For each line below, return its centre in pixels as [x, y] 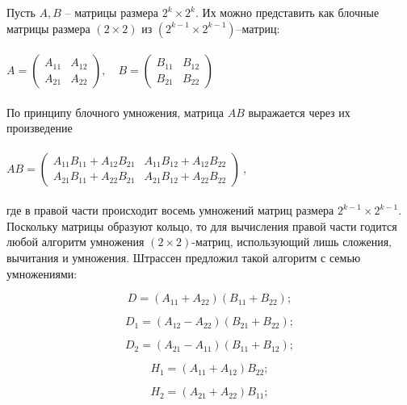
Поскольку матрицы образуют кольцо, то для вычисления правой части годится [202, 225]
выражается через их [299, 112]
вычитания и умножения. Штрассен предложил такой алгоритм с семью [184, 257]
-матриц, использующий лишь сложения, [292, 242]
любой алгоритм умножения [76, 242]
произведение [40, 128]
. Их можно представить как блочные [287, 12]
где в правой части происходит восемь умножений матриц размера [170, 210]
